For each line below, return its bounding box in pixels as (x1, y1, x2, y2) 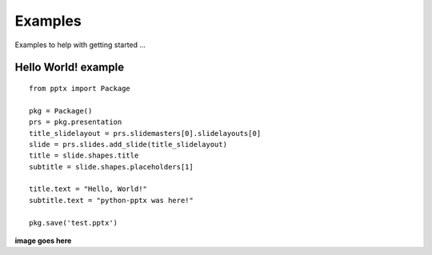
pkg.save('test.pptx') (29, 218, 118, 227)
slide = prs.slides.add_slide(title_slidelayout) (29, 140, 228, 149)
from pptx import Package (29, 84, 131, 93)
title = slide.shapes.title (29, 151, 139, 160)
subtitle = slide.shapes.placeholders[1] (29, 162, 194, 171)
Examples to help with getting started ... (14, 40, 146, 50)
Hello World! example (14, 61, 124, 74)
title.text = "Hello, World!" (29, 185, 148, 193)
